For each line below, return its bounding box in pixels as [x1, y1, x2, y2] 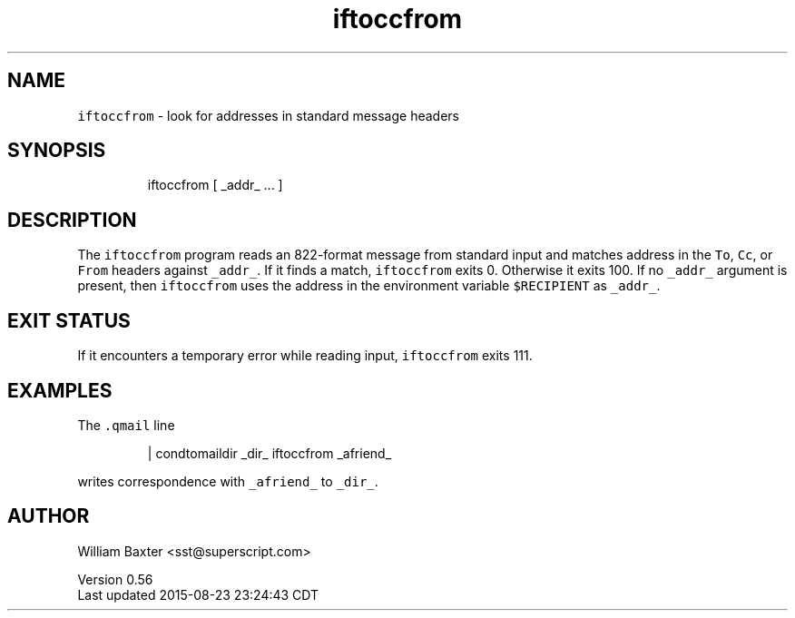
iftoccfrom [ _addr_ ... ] [147, 177, 283, 193]
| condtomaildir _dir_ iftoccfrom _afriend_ [147, 445, 392, 461]
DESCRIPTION [7, 208, 137, 231]
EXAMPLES [7, 378, 113, 402]
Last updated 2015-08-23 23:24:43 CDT [77, 586, 319, 603]
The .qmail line [77, 417, 175, 433]
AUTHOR [7, 505, 90, 528]
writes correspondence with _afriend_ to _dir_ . [77, 473, 378, 489]
